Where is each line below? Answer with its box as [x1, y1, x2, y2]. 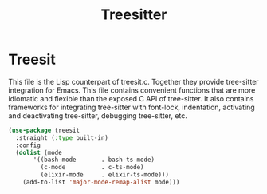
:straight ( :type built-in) [15, 133, 109, 141]
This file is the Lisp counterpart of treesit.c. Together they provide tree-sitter [8, 77, 259, 86]
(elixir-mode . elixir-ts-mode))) [40, 171, 170, 179]
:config [15, 141, 41, 149]
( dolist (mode [15, 148, 62, 156]
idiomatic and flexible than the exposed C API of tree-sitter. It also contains [8, 93, 254, 103]
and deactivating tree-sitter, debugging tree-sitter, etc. [8, 110, 187, 121]
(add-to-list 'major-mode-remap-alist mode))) [22, 178, 180, 187]
